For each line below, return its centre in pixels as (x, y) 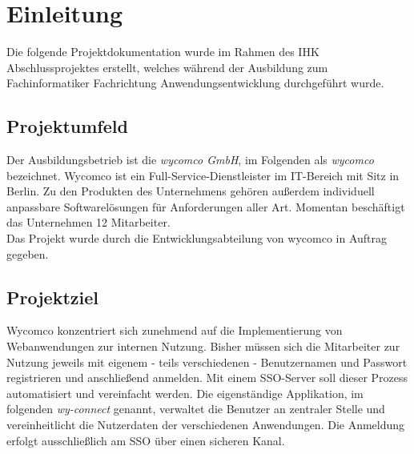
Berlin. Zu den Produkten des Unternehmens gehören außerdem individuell (191, 191)
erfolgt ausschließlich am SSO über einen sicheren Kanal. (146, 440)
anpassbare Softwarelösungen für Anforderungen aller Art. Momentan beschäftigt (206, 206)
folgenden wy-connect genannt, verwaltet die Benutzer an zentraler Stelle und (196, 409)
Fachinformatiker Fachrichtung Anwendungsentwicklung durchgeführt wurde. (195, 83)
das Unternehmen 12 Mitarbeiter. (88, 222)
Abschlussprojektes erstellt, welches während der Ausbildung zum (167, 67)
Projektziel (52, 297)
